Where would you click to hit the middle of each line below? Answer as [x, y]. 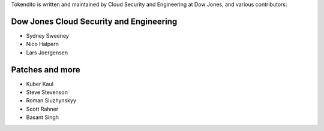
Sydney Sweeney [47, 35]
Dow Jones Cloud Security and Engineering [94, 21]
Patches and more [46, 70]
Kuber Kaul [40, 84]
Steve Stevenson [47, 92]
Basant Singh [43, 117]
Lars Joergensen [47, 52]
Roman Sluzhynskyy [51, 100]
